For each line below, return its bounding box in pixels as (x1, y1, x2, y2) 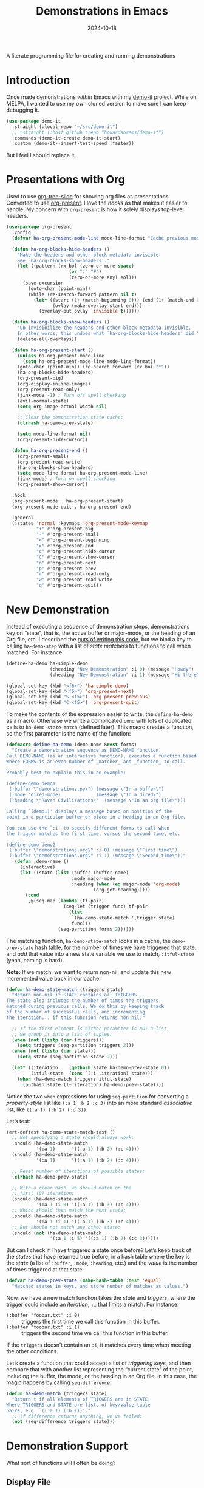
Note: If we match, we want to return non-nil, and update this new (6, 968, 172, 975)
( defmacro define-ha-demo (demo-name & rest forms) (6, 742, 137, 748)
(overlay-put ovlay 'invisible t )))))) (38, 308, 140, 314)
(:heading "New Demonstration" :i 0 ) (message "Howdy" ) (49, 666, 194, 672)
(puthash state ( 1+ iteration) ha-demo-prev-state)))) (22, 1081, 165, 1087)
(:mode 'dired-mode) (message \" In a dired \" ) (8, 792, 162, 798)
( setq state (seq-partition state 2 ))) (17, 1054, 118, 1060)
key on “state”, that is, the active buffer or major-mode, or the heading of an (6, 629, 196, 637)
